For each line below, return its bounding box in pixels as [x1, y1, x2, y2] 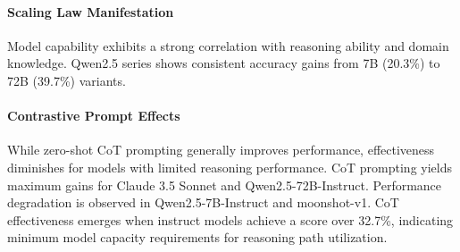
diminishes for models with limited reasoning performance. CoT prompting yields [7, 157, 452, 176]
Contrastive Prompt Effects [7, 106, 180, 125]
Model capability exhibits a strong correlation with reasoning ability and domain [7, 36, 449, 55]
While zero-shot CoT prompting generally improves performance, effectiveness [7, 140, 435, 159]
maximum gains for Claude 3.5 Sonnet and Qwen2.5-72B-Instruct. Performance [7, 175, 442, 194]
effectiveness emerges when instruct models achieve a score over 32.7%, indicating [7, 210, 454, 229]
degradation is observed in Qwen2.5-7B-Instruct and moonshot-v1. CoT [7, 193, 399, 212]
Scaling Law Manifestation [7, 2, 174, 21]
